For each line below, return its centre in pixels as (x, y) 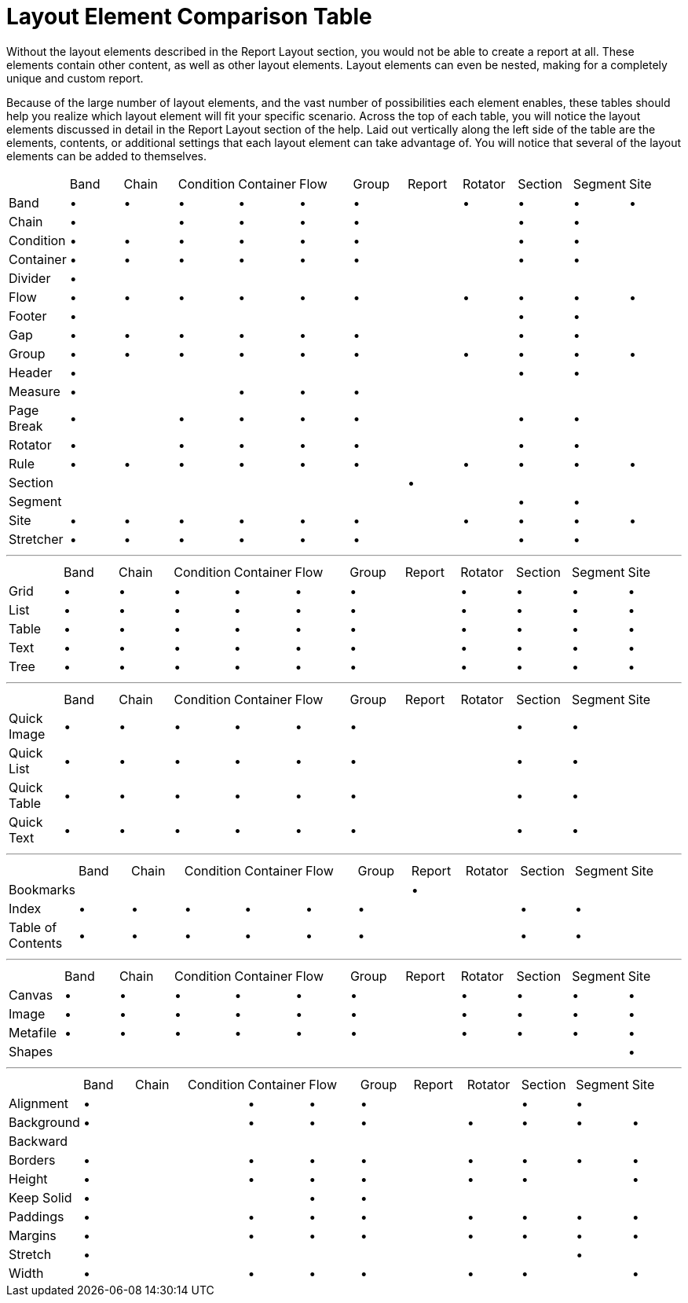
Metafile (33, 1032)
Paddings (37, 1216)
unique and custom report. (75, 78)
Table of (33, 927)
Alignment (39, 1103)
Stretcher (36, 539)
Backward (38, 1141)
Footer (28, 316)
